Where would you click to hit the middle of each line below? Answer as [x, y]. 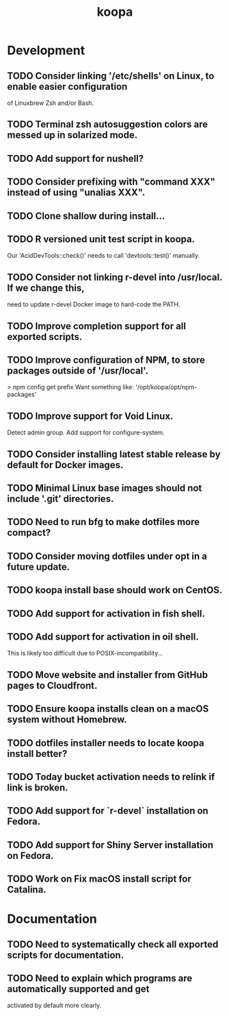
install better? [37, 754]
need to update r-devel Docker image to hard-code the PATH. [94, 304]
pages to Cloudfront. [52, 685]
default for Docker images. [65, 464]
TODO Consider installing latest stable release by [114, 454]
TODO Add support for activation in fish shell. [106, 613]
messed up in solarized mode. [72, 135]
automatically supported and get [78, 989]
